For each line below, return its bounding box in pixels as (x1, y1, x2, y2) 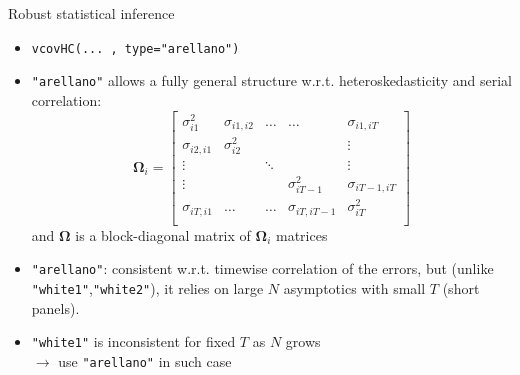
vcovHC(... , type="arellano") (31, 41, 240, 56)
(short (442, 278, 480, 299)
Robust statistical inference (8, 3, 175, 23)
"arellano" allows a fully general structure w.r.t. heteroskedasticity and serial (31, 70, 512, 91)
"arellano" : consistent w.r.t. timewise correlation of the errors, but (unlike (31, 258, 494, 279)
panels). (31, 297, 80, 318)
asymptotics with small (283, 278, 426, 299)
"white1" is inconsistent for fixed (31, 331, 236, 352)
